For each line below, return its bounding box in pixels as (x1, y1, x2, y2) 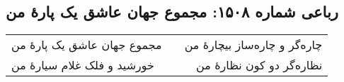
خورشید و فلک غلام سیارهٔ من (11, 57, 154, 74)
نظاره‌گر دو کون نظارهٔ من (196, 57, 323, 74)
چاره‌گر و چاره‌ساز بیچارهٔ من (184, 36, 323, 53)
